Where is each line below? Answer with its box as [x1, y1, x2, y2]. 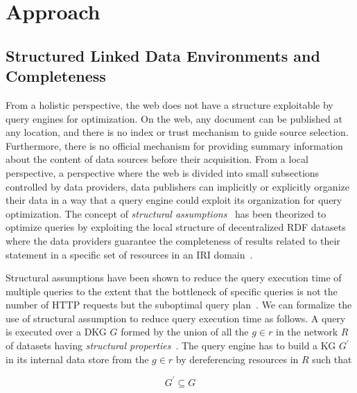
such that [312, 351, 352, 366]
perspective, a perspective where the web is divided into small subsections [6, 165, 320, 180]
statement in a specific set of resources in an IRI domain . [6, 247, 253, 261]
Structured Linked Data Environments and [6, 44, 320, 66]
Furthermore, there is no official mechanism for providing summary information [6, 138, 343, 152]
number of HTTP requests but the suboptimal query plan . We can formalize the [6, 297, 352, 312]
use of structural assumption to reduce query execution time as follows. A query [6, 311, 346, 325]
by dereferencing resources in [175, 351, 299, 366]
